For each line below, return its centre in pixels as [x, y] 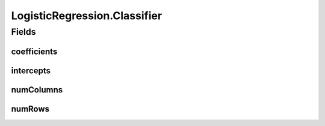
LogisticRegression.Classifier [87, 16]
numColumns [37, 90]
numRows [30, 109]
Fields [23, 32]
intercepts [31, 70]
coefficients [34, 51]
